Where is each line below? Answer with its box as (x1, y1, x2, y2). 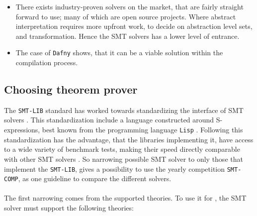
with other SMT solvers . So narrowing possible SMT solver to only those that (4, 153, 243, 164)
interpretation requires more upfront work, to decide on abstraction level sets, (15, 21, 253, 31)
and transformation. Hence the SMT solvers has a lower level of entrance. (15, 30, 240, 41)
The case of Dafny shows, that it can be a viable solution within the (15, 47, 223, 58)
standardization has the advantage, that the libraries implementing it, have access (4, 134, 254, 144)
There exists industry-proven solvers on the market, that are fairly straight (15, 1, 244, 11)
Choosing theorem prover (4, 82, 138, 97)
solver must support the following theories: (4, 203, 134, 213)
